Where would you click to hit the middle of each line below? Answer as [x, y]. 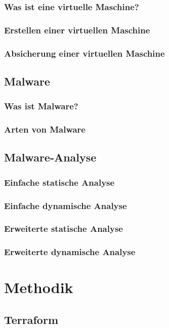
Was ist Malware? [41, 106]
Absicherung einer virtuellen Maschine [85, 53]
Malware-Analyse [50, 157]
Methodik [39, 287]
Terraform [31, 319]
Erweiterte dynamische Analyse [70, 252]
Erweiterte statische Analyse [64, 229]
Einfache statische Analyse [59, 182]
